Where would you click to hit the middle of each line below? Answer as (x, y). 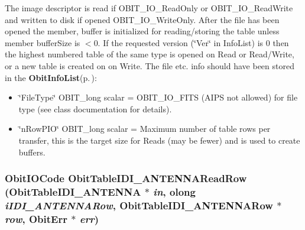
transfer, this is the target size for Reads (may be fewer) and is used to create (159, 140)
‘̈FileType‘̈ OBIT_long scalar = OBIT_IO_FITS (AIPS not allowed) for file (158, 97)
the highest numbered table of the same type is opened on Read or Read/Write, (150, 54)
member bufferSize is (43, 42)
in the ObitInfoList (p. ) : (51, 77)
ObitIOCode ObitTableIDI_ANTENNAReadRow (126, 178)
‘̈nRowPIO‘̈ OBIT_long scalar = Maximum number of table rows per (145, 129)
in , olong (174, 191)
